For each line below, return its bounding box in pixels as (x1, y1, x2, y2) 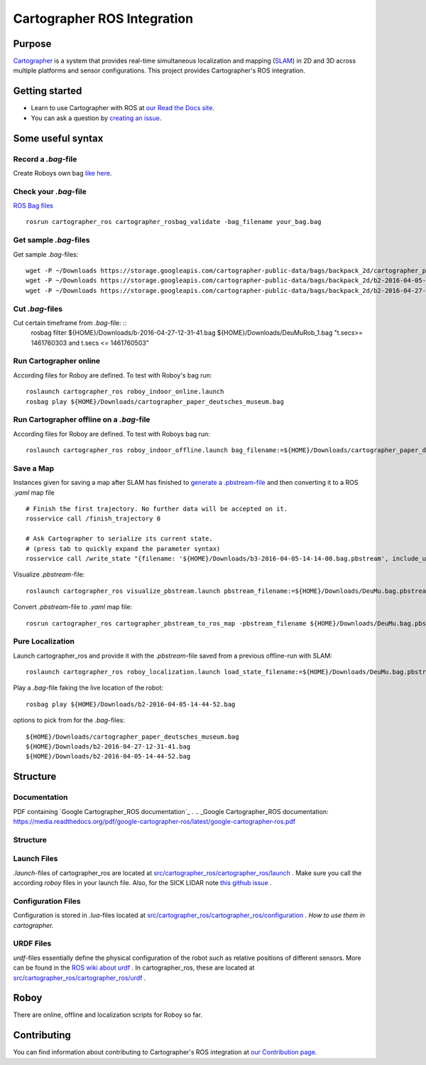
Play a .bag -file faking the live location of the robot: (13, 683, 163, 692)
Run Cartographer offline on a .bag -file (13, 414, 151, 424)
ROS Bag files (13, 201, 53, 210)
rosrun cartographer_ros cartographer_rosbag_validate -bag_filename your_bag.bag (26, 218, 322, 226)
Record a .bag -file (13, 154, 77, 164)
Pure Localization (13, 636, 75, 646)
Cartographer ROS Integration (13, 11, 194, 26)
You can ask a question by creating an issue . (31, 114, 162, 122)
